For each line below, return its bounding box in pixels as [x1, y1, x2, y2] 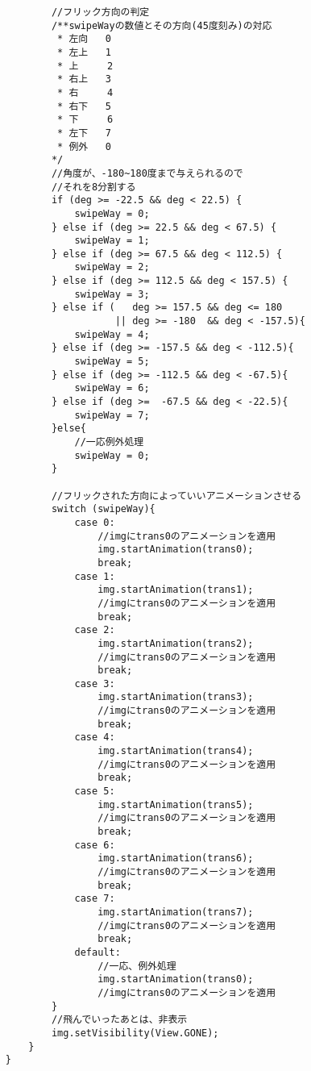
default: [74, 946, 121, 958]
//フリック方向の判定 [51, 6, 150, 18]
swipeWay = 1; [74, 235, 150, 247]
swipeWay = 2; [74, 261, 150, 273]
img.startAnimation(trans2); [97, 637, 254, 649]
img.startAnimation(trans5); [97, 798, 254, 811]
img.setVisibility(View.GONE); [51, 1027, 219, 1039]
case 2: [74, 624, 115, 636]
